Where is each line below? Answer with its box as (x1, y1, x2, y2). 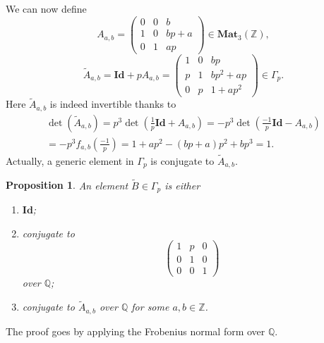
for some (131, 299, 169, 314)
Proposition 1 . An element (6, 177, 128, 192)
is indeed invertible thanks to (49, 96, 176, 111)
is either (164, 177, 200, 192)
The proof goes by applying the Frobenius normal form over (6, 323, 265, 338)
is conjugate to (150, 154, 215, 168)
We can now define (6, 1, 87, 15)
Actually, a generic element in (6, 154, 134, 168)
